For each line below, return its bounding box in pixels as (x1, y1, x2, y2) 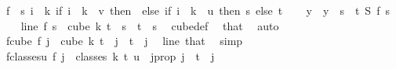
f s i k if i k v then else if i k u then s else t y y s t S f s (5, 2, 390, 18)
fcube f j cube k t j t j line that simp (5, 33, 243, 49)
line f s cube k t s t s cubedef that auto (20, 17, 279, 33)
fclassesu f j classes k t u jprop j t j (5, 47, 215, 64)
